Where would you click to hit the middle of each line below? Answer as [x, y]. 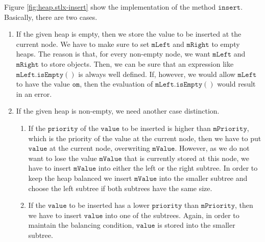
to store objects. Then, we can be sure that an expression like [137, 63]
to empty [226, 44]
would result [236, 84]
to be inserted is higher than [166, 128]
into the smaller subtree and [203, 178]
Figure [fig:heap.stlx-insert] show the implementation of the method [110, 7]
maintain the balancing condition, [81, 225]
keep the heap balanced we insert [80, 178]
